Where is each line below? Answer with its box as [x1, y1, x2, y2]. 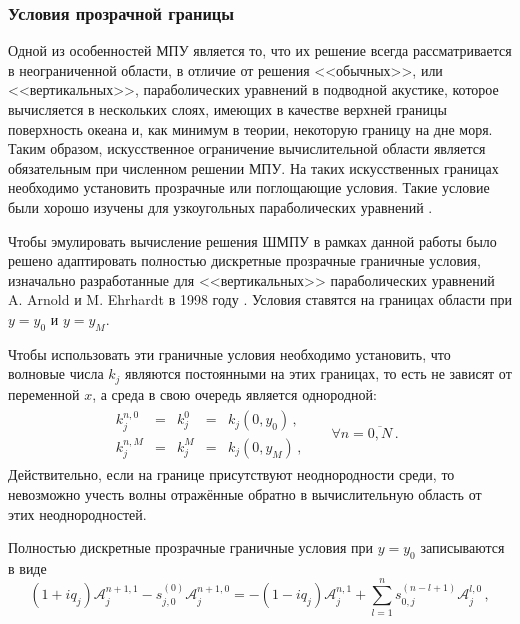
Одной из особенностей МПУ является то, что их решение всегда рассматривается [8, 40, 512, 61]
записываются [420, 537, 505, 558]
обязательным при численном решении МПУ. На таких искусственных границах [8, 157, 499, 178]
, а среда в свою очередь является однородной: [92, 383, 377, 404]
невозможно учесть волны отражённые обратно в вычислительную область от [8, 483, 482, 504]
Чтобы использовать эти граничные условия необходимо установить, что [8, 343, 451, 364]
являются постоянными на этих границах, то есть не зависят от [125, 363, 512, 384]
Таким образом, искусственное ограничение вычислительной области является [8, 138, 486, 159]
